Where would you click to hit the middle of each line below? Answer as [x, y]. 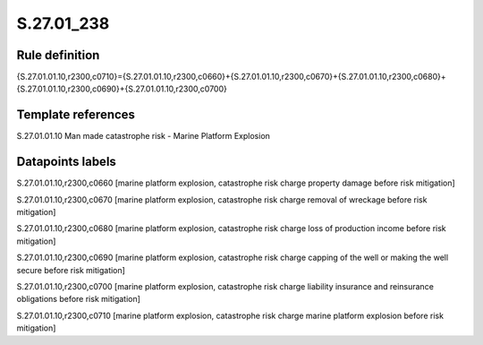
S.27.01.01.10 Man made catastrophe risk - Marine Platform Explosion [143, 136]
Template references [76, 115]
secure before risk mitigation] [71, 270]
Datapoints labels [66, 162]
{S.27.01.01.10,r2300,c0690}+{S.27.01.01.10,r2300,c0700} [122, 89]
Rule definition [58, 55]
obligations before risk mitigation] [78, 299]
